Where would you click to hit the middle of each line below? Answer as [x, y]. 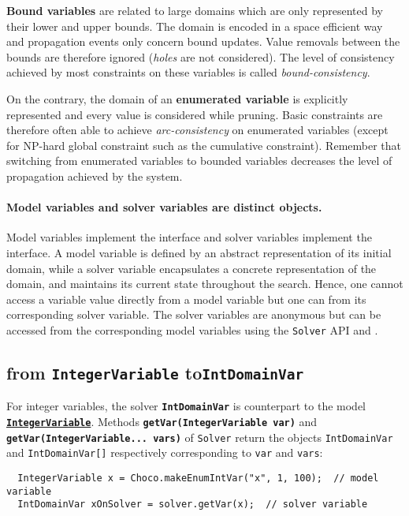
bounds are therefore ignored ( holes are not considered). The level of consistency [201, 56]
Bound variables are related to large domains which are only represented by [195, 10]
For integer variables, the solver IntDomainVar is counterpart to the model [186, 406]
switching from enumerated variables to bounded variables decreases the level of [199, 161]
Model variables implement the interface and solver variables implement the [189, 237]
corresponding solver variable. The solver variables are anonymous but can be [194, 314]
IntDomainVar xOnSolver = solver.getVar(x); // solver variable [193, 505]
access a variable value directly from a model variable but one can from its [186, 299]
